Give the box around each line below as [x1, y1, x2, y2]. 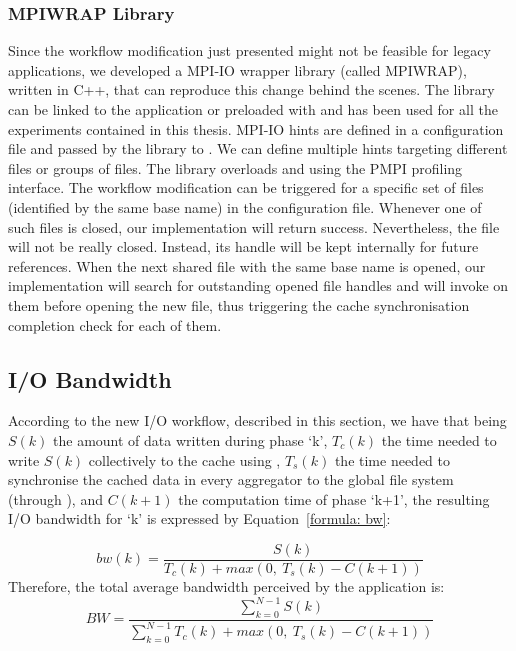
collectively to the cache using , [88, 449, 281, 470]
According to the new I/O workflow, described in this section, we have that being [8, 410, 507, 431]
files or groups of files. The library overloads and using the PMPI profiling [8, 157, 463, 178]
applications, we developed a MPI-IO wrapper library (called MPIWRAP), [8, 59, 467, 80]
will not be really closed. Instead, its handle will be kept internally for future [8, 236, 479, 257]
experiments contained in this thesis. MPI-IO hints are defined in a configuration [8, 118, 504, 139]
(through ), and [8, 488, 103, 509]
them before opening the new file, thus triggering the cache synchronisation [8, 294, 470, 315]
